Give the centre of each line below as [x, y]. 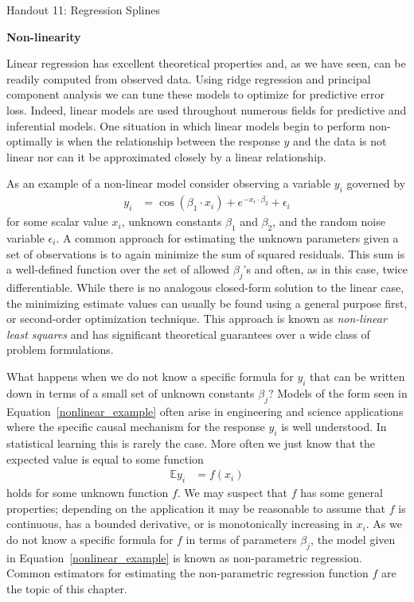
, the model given [353, 539]
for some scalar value [57, 221]
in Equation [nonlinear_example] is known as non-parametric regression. [184, 557]
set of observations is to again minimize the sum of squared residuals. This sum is [206, 253]
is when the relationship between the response [168, 141]
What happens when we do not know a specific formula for [150, 376]
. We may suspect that [232, 492]
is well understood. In [334, 427]
